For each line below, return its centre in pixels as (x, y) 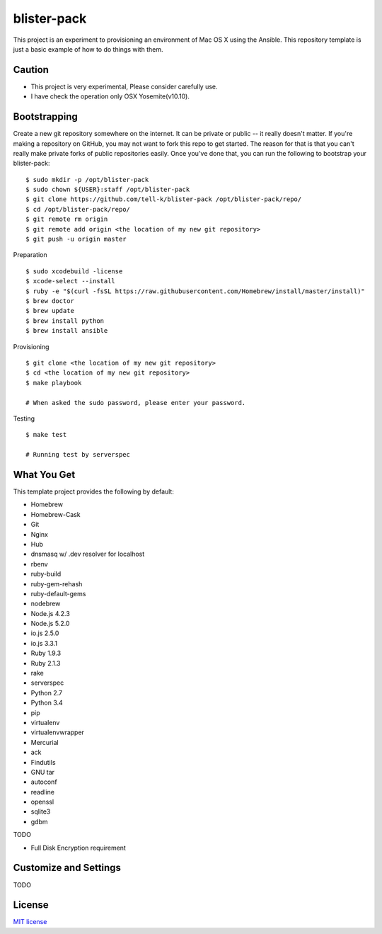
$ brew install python (65, 321)
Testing (24, 418)
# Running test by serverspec (78, 455)
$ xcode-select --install (71, 281)
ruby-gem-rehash (57, 583)
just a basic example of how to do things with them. (88, 49)
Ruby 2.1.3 (46, 663)
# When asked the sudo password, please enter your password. (136, 403)
